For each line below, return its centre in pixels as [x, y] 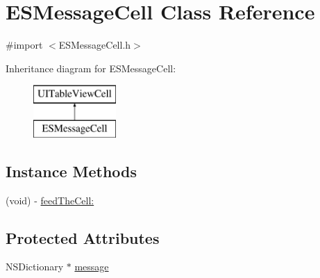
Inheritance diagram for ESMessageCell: [91, 68]
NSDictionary [35, 267]
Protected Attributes [83, 237]
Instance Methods [71, 171]
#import [24, 45]
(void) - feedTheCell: [50, 200]
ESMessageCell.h [95, 45]
